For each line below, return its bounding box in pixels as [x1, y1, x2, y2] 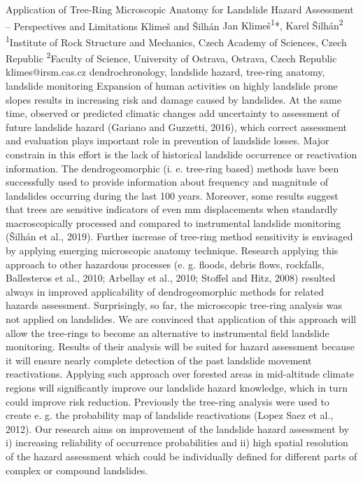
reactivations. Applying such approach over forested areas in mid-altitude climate [6, 366, 354, 381]
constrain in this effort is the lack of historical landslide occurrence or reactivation [6, 146, 357, 161]
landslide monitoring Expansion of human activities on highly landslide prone [6, 78, 338, 92]
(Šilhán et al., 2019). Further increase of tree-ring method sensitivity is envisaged [6, 229, 353, 244]
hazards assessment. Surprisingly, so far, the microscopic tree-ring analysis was [6, 298, 342, 312]
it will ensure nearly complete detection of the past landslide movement [6, 352, 312, 367]
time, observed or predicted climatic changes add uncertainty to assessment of [6, 106, 340, 120]
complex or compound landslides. [6, 462, 148, 477]
